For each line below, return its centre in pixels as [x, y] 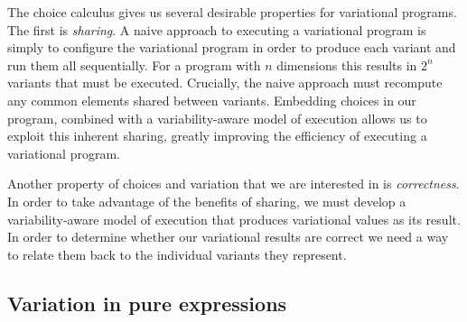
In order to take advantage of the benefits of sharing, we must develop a [207, 201]
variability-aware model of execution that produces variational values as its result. [234, 219]
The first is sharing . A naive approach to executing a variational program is [217, 29]
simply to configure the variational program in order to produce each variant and [232, 47]
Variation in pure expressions [147, 303]
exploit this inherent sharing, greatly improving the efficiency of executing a [217, 136]
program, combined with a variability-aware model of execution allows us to [217, 118]
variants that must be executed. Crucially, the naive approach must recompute [225, 83]
